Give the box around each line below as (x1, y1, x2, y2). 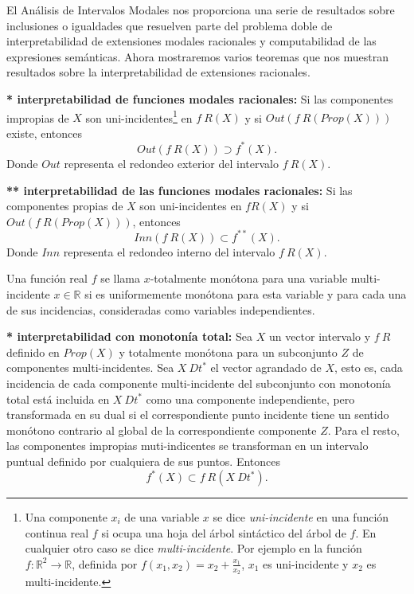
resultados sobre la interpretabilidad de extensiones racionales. (6, 64, 310, 80)
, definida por (72, 555, 138, 572)
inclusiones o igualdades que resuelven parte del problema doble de (6, 17, 333, 33)
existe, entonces (6, 124, 83, 141)
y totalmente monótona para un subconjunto (119, 343, 338, 360)
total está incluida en (6, 390, 110, 407)
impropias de (6, 109, 69, 126)
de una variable (124, 509, 200, 525)
